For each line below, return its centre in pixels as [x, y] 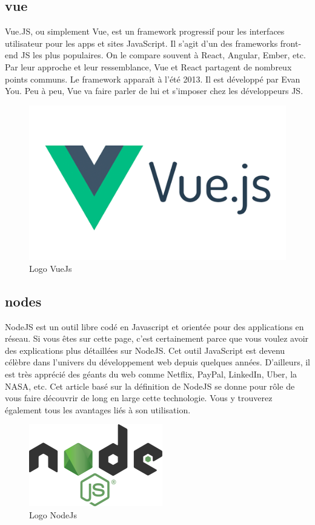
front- [291, 43]
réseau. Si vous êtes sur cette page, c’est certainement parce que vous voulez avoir [157, 338]
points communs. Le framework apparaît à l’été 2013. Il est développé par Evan [153, 79]
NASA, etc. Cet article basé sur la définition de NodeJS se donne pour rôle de [150, 386]
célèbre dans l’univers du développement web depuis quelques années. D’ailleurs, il [157, 362]
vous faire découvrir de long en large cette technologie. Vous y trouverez [139, 398]
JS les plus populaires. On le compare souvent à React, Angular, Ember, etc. [163, 55]
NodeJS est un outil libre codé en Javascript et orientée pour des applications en [154, 326]
